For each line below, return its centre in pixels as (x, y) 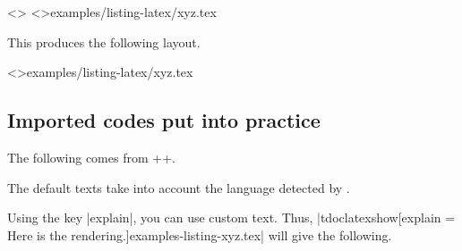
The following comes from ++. (91, 157)
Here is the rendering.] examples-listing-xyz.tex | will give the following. (200, 234)
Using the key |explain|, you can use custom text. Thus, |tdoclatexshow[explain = (231, 218)
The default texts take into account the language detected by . (179, 187)
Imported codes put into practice (164, 120)
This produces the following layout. (104, 42)
